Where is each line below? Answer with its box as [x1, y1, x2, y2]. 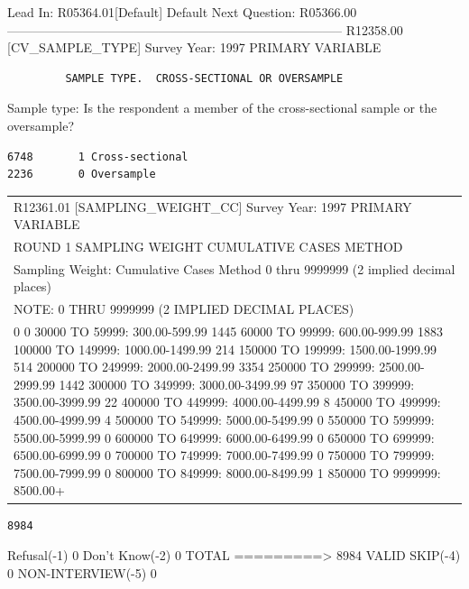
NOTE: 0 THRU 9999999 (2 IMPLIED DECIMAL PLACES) [14, 299, 354, 318]
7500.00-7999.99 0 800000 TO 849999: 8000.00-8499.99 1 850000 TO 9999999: [14, 463, 441, 482]
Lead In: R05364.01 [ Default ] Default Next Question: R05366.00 [7, 3, 357, 21]
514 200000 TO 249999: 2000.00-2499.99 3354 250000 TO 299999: [14, 357, 375, 376]
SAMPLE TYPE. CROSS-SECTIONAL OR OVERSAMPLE [65, 71, 344, 85]
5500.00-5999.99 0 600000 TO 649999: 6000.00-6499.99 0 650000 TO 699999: [14, 428, 435, 446]
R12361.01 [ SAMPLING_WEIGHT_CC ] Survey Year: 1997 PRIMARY [14, 197, 412, 216]
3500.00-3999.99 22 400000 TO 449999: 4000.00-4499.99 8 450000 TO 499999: [14, 392, 441, 411]
